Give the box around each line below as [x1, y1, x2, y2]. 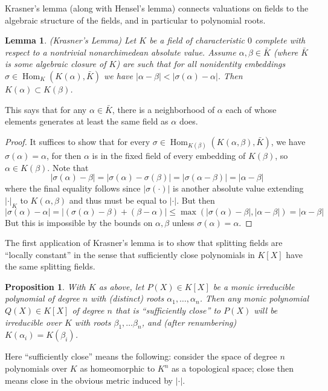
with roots [74, 315, 111, 328]
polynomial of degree [5, 292, 80, 305]
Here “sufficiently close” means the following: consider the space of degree [5, 350, 277, 363]
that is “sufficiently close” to [115, 304, 221, 317]
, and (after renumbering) [141, 315, 237, 328]
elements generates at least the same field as [5, 115, 169, 128]
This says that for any [5, 103, 87, 115]
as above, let [98, 280, 144, 292]
